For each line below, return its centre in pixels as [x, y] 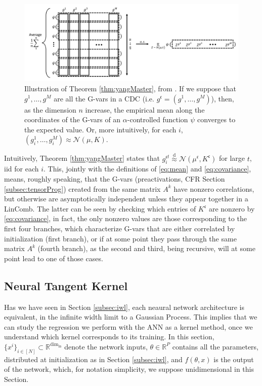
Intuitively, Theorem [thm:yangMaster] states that [82, 158]
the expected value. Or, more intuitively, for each [100, 129]
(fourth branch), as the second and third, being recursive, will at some [146, 248]
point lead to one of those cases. [54, 258]
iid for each [21, 169]
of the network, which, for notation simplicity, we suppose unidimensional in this [129, 369]
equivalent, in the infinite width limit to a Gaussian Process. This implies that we [131, 317]
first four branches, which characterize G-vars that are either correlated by [120, 228]
